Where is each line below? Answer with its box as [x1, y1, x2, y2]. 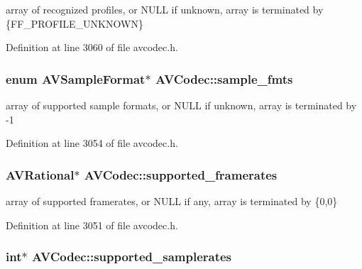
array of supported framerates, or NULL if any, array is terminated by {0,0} [6, 194, 338, 208]
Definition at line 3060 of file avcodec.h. [6, 40, 178, 55]
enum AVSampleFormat [6, 70, 146, 87]
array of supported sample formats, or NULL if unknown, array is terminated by [6, 98, 357, 112]
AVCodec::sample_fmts [155, 70, 293, 87]
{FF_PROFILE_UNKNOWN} [6, 16, 143, 31]
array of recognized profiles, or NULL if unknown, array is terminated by [6, 2, 324, 16]
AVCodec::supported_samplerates [31, 248, 232, 265]
